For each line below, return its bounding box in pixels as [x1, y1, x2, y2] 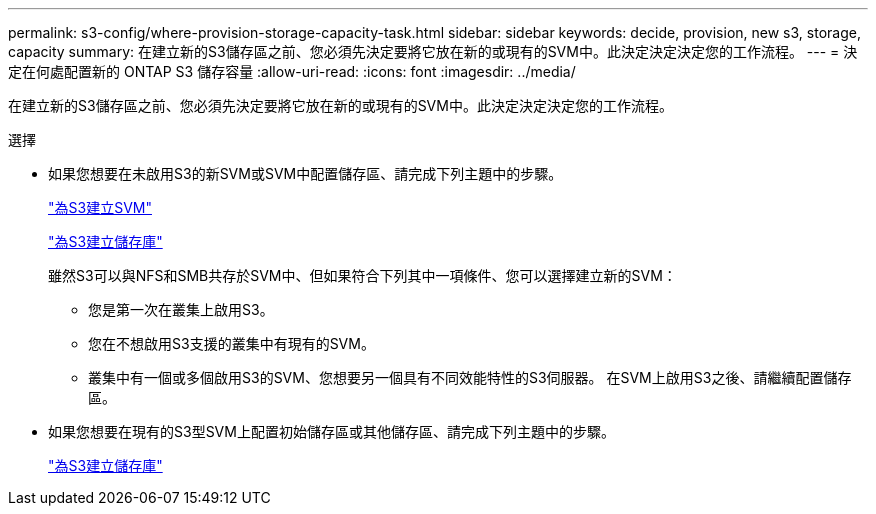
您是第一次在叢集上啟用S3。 [88, 301, 274, 318]
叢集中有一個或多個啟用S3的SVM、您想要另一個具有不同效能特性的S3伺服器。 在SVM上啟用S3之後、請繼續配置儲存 [88, 369, 852, 386]
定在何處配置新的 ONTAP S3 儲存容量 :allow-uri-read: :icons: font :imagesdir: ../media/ [8, 63, 576, 80]
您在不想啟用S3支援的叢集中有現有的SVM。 [88, 335, 375, 352]
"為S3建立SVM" [48, 199, 152, 216]
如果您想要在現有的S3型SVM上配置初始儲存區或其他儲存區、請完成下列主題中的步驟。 [48, 423, 615, 440]
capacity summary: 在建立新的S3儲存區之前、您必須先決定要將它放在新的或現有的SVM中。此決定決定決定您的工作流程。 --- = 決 [8, 43, 858, 60]
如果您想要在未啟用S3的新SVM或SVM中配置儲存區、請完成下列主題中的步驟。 [48, 165, 563, 182]
